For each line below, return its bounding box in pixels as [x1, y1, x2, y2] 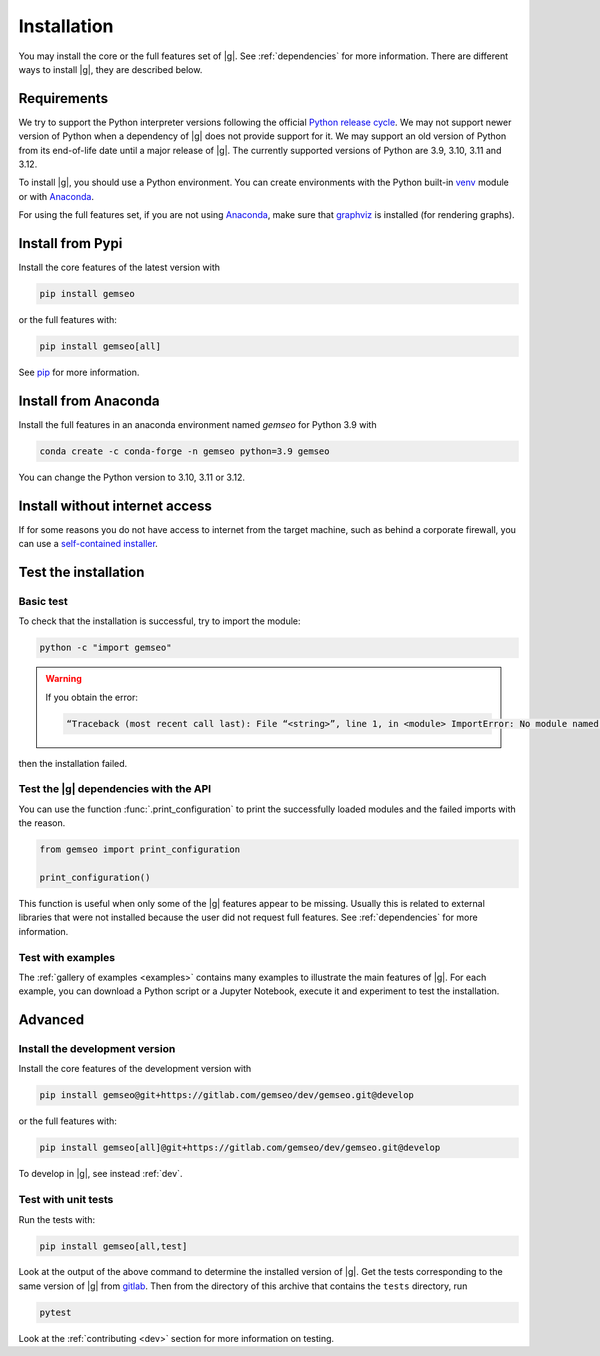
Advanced [18, 1011, 85, 1029]
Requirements [18, 90, 109, 107]
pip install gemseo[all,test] [39, 1240, 188, 1252]
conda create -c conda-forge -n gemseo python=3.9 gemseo [39, 445, 330, 457]
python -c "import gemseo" [39, 642, 172, 654]
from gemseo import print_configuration [39, 844, 240, 855]
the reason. [18, 817, 66, 829]
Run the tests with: [18, 1213, 95, 1225]
